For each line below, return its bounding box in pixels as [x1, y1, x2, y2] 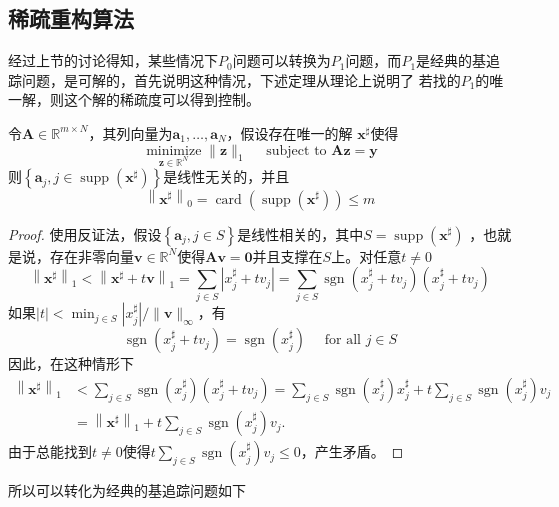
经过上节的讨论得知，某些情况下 [8, 50, 218, 71]
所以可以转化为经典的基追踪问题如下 [8, 480, 246, 501]
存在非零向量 [49, 245, 134, 266]
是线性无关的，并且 [163, 166, 290, 187]
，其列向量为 [88, 122, 173, 143]
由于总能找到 [8, 441, 92, 462]
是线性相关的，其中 [237, 223, 364, 244]
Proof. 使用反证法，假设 [8, 223, 162, 244]
